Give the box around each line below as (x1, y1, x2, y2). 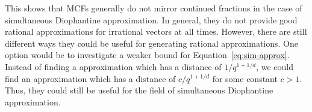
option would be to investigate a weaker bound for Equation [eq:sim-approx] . (5, 49, 290, 61)
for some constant (212, 72, 278, 84)
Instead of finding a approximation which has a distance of (5, 60, 222, 72)
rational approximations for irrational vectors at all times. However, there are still (5, 25, 307, 38)
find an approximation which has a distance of (5, 72, 176, 84)
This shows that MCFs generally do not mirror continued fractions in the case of (5, 2, 302, 14)
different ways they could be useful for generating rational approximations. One (5, 37, 298, 49)
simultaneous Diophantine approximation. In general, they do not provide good (5, 13, 298, 26)
